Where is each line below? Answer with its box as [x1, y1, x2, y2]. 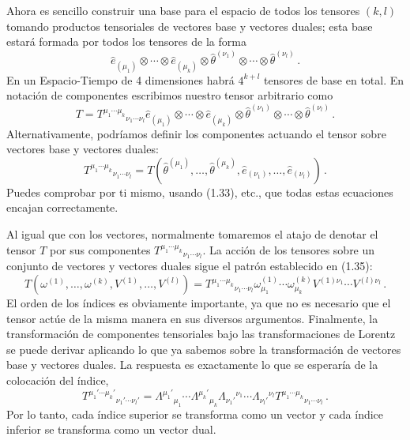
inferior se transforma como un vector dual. [6, 421, 216, 438]
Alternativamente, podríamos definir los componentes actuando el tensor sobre [6, 125, 386, 141]
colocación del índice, [6, 372, 109, 389]
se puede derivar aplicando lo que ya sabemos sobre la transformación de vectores [6, 340, 401, 357]
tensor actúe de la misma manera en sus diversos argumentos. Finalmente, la [6, 310, 378, 326]
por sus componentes [49, 241, 151, 258]
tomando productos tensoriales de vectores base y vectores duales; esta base [6, 17, 373, 34]
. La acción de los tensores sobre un [202, 241, 375, 258]
